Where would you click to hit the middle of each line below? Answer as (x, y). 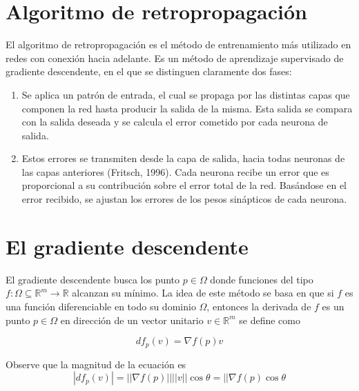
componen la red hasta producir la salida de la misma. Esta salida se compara (187, 108)
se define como (270, 320)
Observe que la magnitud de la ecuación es (96, 364)
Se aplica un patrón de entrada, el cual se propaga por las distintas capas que (186, 94)
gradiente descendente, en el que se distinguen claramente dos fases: (149, 71)
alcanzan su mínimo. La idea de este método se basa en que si (203, 293)
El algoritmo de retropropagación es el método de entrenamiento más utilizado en (178, 44)
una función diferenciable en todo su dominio (101, 306)
